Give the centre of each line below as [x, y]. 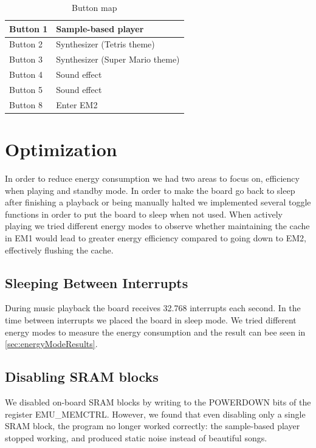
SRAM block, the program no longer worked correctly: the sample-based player [153, 426]
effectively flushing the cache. [59, 250]
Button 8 [26, 104]
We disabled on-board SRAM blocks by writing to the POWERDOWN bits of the [158, 401]
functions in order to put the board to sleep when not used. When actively [144, 214]
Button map [94, 7]
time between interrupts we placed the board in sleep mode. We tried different [151, 319]
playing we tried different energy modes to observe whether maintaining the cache [157, 226]
